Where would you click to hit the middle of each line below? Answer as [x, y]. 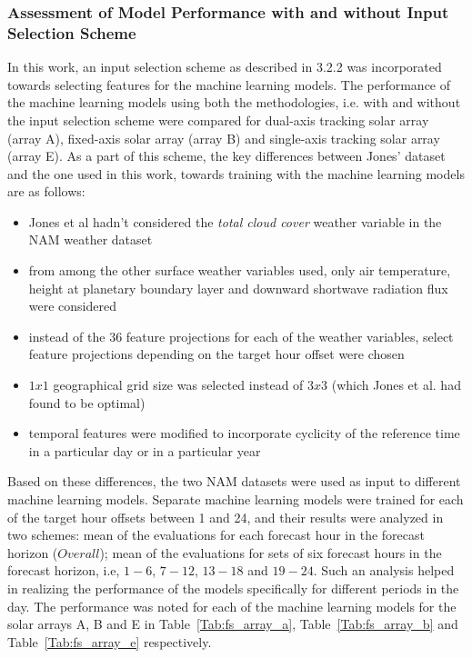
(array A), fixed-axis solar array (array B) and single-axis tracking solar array [224, 138]
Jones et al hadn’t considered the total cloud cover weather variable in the [235, 221]
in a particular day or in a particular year [145, 450]
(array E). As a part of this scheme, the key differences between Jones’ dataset [226, 156]
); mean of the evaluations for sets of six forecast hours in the [271, 552]
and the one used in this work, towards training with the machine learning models [236, 173]
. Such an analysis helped [384, 570]
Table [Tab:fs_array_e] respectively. [110, 641]
